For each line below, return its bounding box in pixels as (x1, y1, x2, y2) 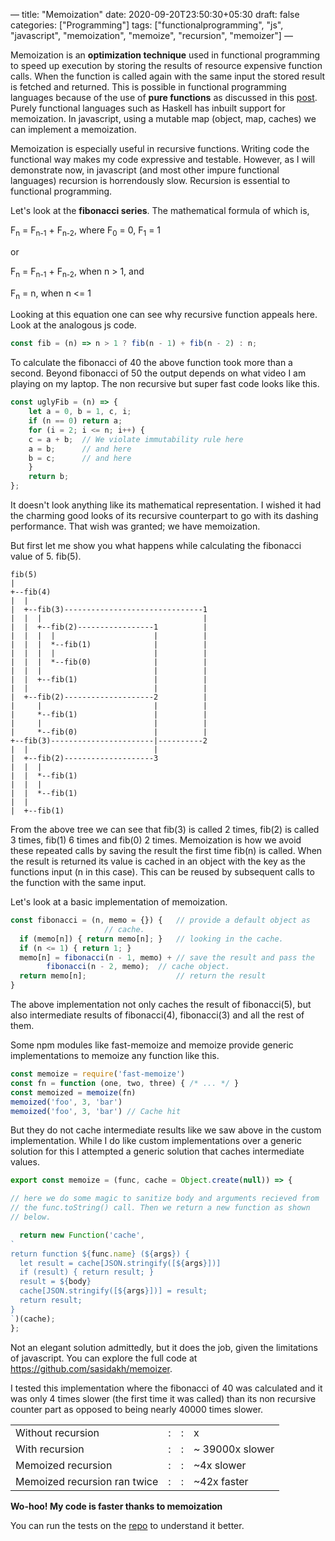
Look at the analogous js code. (10, 319, 137, 331)
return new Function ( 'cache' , (19, 1230, 145, 1240)
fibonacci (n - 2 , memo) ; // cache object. (46, 962, 230, 972)
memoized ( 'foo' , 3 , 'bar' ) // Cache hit (10, 1106, 182, 1116)
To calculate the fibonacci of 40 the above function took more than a (10, 357, 293, 369)
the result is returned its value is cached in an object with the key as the (10, 855, 306, 868)
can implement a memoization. (10, 124, 137, 135)
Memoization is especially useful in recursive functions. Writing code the (10, 143, 310, 154)
